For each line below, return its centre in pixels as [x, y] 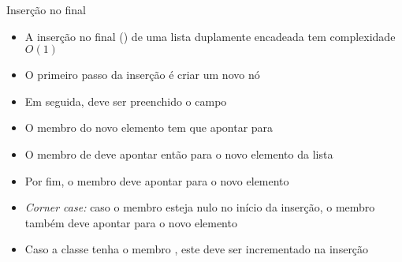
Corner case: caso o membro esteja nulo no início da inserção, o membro [200, 207]
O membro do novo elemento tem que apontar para [149, 127]
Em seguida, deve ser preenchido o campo [126, 101]
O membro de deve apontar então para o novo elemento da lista [179, 153]
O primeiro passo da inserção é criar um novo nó [142, 75]
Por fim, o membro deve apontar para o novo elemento [157, 180]
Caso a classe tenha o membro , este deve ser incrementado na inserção [197, 249]
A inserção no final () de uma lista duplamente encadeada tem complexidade [210, 36]
